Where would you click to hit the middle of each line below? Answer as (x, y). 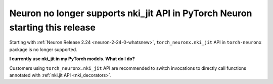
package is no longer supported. (43, 49)
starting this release (53, 27)
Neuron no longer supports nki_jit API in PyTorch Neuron (131, 13)
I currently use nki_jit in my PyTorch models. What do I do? (72, 59)
